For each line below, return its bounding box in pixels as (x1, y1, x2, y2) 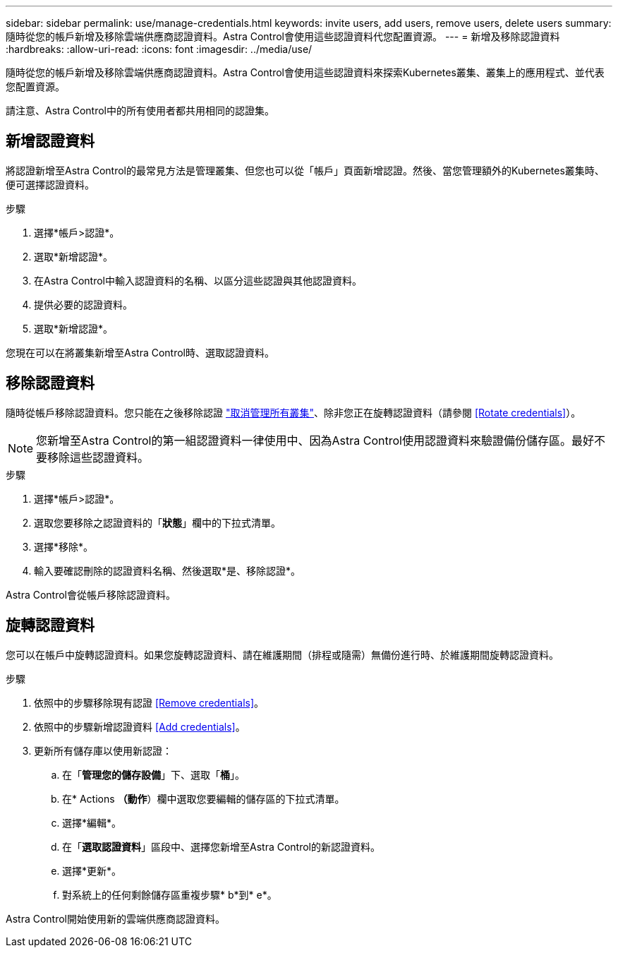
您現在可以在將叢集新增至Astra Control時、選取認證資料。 (6, 346, 274, 359)
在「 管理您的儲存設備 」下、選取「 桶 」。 (62, 768, 245, 781)
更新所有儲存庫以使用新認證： (34, 744, 172, 757)
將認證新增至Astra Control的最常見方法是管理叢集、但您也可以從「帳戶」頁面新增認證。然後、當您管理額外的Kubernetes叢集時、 (6, 164, 605, 176)
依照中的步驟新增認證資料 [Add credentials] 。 (34, 720, 246, 733)
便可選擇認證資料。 (6, 178, 95, 191)
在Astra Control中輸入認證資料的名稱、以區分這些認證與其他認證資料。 (34, 274, 362, 287)
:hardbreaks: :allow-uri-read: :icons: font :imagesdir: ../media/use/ (6, 43, 313, 55)
